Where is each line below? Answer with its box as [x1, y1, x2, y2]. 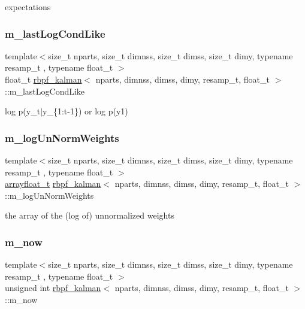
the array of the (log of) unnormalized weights [5, 209, 174, 222]
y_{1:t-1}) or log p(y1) [43, 105, 128, 117]
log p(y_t [5, 105, 41, 117]
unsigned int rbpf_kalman [5, 281, 101, 294]
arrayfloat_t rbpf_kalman [5, 177, 101, 190]
